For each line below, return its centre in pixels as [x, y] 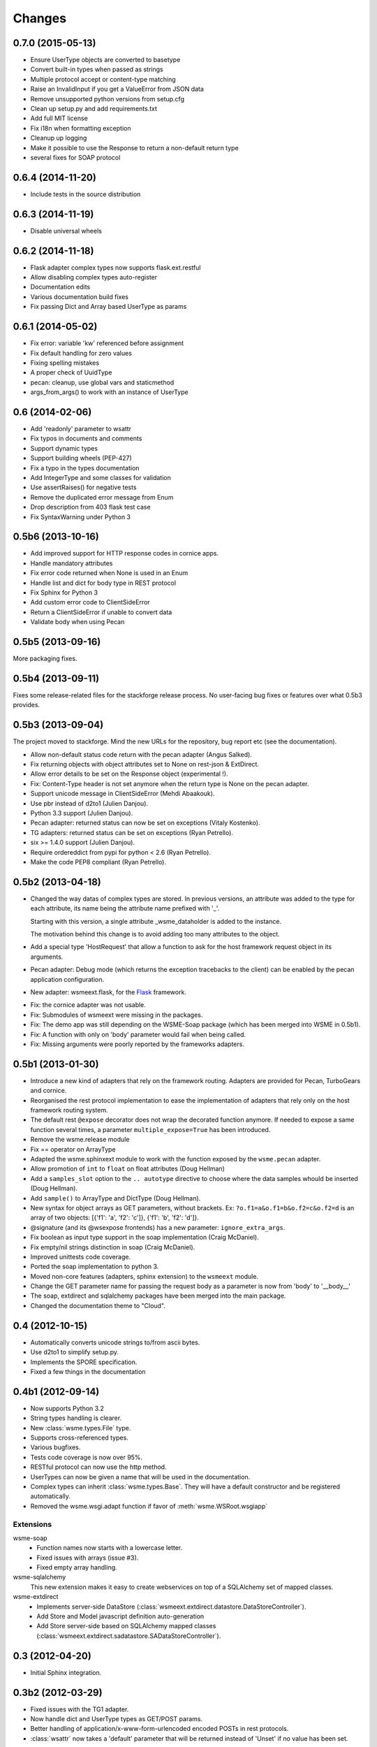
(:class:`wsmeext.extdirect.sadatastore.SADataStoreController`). [129, 1636]
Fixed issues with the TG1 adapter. [80, 1709]
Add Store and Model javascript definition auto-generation [120, 1616]
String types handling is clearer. [76, 1418]
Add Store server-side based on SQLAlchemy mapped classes [126, 1626]
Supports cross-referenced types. [79, 1437]
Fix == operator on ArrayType [73, 1149]
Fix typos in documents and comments [86, 438]
